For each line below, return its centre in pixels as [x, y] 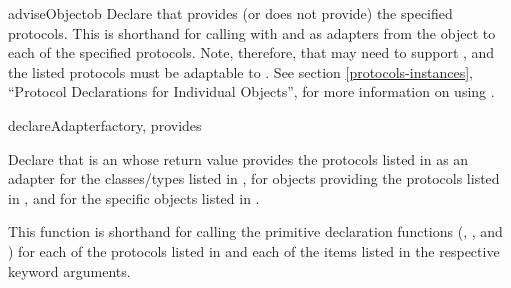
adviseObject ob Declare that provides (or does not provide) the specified [230, 13]
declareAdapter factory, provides [105, 124]
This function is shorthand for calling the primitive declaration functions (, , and [255, 231]
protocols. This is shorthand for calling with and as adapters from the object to [252, 32]
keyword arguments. [69, 270]
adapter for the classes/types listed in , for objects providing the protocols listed [254, 178]
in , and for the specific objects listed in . [134, 197]
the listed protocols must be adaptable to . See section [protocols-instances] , [240, 71]
